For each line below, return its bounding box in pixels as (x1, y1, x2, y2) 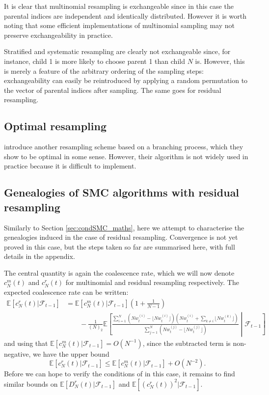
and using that (4, 338, 48, 348)
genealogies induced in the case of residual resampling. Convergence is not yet (4, 232, 238, 242)
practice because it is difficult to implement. (4, 161, 136, 171)
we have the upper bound (33, 348, 109, 359)
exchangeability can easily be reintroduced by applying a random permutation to (4, 75, 248, 85)
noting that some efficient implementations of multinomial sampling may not (4, 20, 235, 30)
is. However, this (195, 56, 245, 66)
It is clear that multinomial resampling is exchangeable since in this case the (4, 1, 234, 11)
